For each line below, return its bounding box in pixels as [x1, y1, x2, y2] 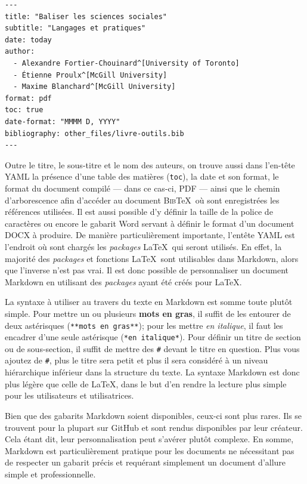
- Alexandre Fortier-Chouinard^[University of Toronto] [13, 58, 240, 67]
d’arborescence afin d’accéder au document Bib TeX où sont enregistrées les [5, 193, 280, 206]
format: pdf [5, 94, 52, 103]
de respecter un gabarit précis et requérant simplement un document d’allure [5, 456, 286, 468]
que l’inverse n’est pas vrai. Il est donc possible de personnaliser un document [5, 264, 289, 276]
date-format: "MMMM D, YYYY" [5, 117, 120, 126]
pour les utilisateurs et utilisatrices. [5, 389, 134, 402]
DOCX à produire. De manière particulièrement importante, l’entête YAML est [5, 229, 296, 241]
